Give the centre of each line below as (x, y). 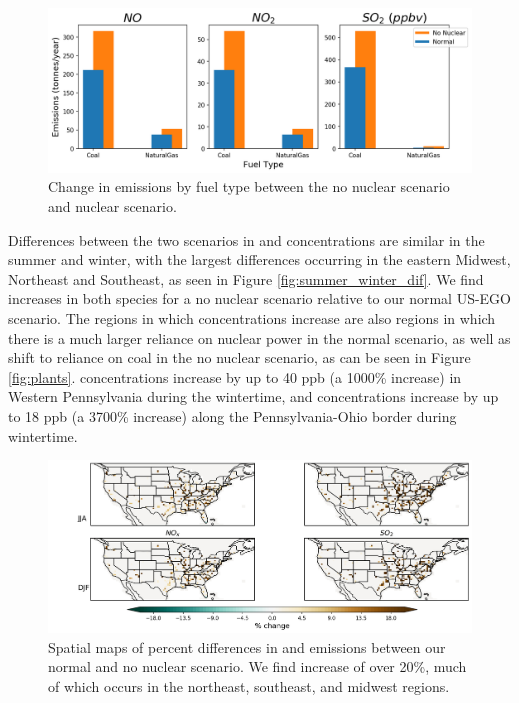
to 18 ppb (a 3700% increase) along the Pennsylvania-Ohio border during (232, 415)
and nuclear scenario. (112, 205)
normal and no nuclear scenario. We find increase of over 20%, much (257, 666)
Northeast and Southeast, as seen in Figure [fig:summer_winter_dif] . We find (246, 278)
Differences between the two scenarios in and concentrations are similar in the (246, 239)
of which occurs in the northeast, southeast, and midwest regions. (249, 685)
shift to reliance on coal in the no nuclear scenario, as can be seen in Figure (239, 357)
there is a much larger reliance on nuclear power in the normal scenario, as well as (259, 337)
